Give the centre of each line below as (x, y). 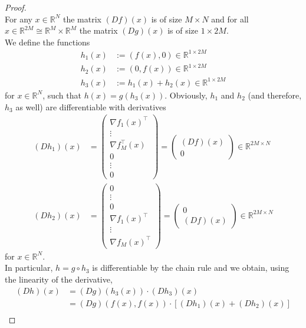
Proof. (16, 7)
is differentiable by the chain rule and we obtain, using (191, 268)
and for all (230, 19)
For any (19, 19)
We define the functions (47, 42)
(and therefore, (275, 95)
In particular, (29, 268)
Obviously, (188, 95)
